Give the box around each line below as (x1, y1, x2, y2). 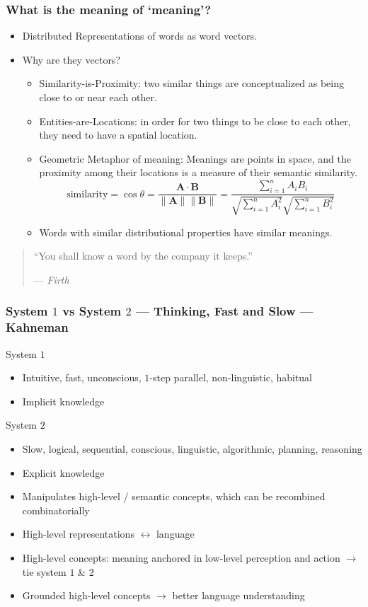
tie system (22, 564, 67, 579)
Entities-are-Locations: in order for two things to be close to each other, (39, 113, 351, 128)
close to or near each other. (39, 90, 157, 104)
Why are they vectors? (22, 52, 120, 67)
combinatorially (22, 502, 90, 517)
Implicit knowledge (22, 393, 105, 408)
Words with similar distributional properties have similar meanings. (39, 224, 333, 239)
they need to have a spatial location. (39, 127, 197, 142)
